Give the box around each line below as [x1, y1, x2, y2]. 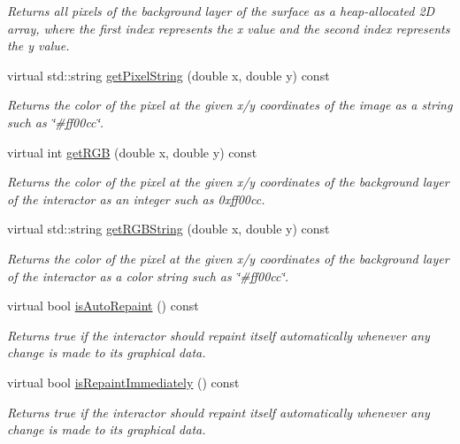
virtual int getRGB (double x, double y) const [7, 142, 257, 161]
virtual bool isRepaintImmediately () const [7, 372, 240, 391]
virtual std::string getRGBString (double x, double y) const [7, 219, 330, 238]
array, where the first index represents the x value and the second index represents [7, 19, 450, 37]
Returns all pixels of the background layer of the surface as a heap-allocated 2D [7, 2, 435, 19]
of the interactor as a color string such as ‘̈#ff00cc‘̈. [7, 266, 289, 285]
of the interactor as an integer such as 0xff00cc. [7, 189, 265, 208]
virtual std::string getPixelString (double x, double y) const [7, 65, 330, 84]
